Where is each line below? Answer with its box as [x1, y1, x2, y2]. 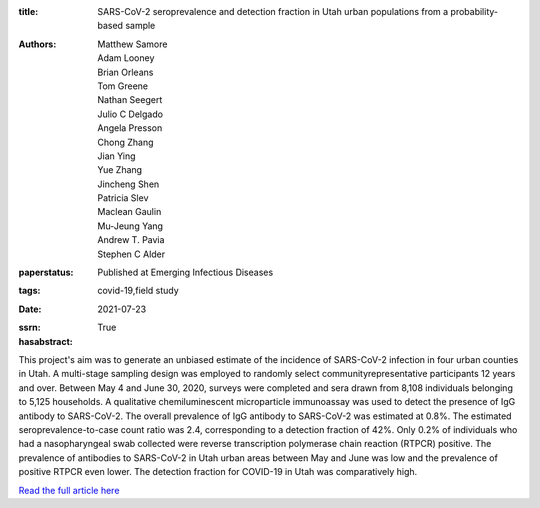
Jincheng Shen [97, 178, 160, 190]
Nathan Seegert [97, 94, 163, 106]
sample [125, 20, 156, 32]
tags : [18, 285, 41, 297]
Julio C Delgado [97, 108, 164, 120]
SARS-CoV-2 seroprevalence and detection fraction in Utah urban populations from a [97, 6, 449, 17]
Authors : [18, 38, 57, 50]
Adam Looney [97, 52, 155, 64]
